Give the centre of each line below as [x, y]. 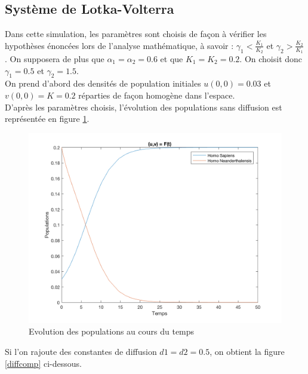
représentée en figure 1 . [47, 119]
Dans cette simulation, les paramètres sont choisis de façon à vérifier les [136, 34]
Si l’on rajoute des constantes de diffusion [81, 351]
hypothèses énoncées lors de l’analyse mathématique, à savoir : [119, 45]
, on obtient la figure [247, 351]
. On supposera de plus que [55, 59]
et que [172, 59]
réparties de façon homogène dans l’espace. [157, 95]
